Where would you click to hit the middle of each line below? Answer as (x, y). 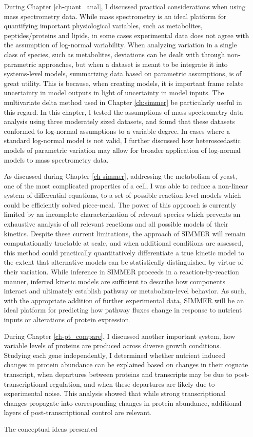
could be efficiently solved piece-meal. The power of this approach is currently (120, 204)
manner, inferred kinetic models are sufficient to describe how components (115, 281)
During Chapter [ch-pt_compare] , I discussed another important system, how (120, 336)
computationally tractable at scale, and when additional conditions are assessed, (124, 243)
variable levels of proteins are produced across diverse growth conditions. (113, 345)
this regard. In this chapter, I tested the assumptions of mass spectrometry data (124, 112)
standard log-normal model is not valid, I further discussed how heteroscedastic (122, 140)
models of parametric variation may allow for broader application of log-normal (122, 150)
